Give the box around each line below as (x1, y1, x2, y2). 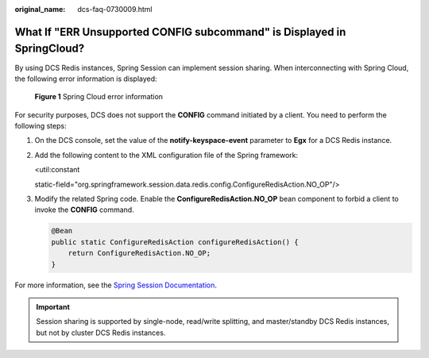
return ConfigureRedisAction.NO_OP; (68, 248, 211, 258)
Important (36, 302, 71, 311)
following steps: (14, 121, 67, 131)
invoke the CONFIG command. (34, 205, 134, 214)
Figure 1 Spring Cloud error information (34, 92, 163, 102)
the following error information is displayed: (14, 74, 158, 83)
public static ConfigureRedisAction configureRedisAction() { (51, 237, 299, 246)
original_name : (14, 5, 66, 13)
